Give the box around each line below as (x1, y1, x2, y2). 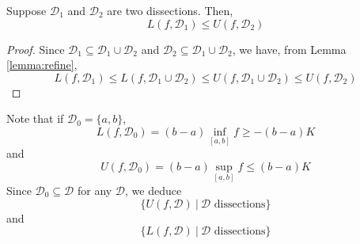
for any (77, 182, 112, 198)
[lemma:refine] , (6, 56, 78, 73)
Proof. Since (6, 40, 65, 57)
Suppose (6, 2, 47, 18)
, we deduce (125, 182, 182, 198)
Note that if (6, 110, 64, 127)
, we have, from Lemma (232, 40, 347, 57)
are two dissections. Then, (107, 2, 233, 18)
